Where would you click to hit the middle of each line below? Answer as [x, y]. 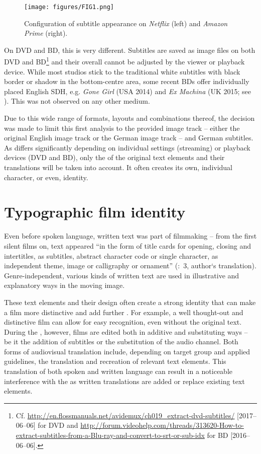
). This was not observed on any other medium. [77, 101]
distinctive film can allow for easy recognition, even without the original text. [123, 322]
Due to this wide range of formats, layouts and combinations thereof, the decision [129, 118]
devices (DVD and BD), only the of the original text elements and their [114, 157]
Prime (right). [46, 33]
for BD [218, 435]
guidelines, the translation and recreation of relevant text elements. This [115, 361]
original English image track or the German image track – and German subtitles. [129, 138]
